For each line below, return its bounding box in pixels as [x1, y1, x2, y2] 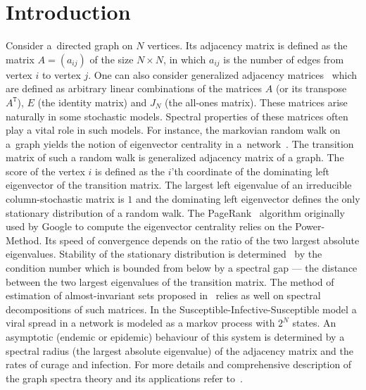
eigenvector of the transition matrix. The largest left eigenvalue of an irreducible [6, 177, 352, 192]
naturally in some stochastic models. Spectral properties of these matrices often [6, 108, 348, 123]
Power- [295, 219, 325, 234]
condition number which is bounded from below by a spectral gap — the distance [6, 260, 358, 275]
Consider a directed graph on [6, 38, 133, 53]
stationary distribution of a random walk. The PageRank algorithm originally [6, 205, 345, 220]
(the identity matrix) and [37, 94, 147, 109]
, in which [163, 51, 206, 66]
